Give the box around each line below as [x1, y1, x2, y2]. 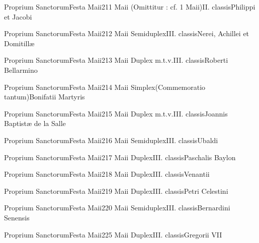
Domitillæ [4, 38, 35, 48]
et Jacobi [4, 11, 32, 22]
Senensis [4, 212, 30, 222]
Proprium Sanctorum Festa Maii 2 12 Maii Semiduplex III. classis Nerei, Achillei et [4, 28, 249, 39]
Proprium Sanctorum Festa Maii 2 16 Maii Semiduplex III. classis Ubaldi [4, 135, 218, 145]
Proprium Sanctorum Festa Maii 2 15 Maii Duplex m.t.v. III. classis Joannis [4, 108, 228, 118]
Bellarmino [4, 64, 38, 75]
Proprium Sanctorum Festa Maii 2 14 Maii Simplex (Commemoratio [4, 81, 206, 92]
